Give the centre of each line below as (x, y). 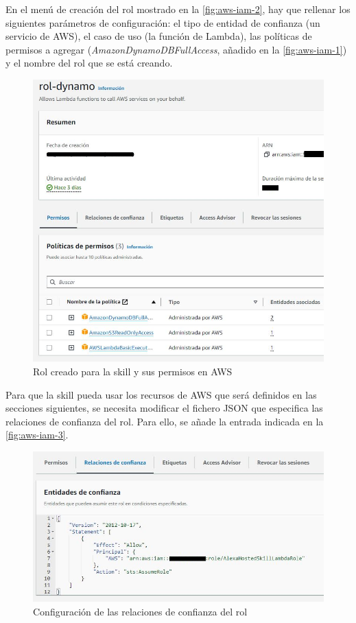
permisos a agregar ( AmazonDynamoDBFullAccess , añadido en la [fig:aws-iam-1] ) (176, 49)
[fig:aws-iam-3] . (37, 435)
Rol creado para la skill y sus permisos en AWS (133, 371)
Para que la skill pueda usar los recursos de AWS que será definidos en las (161, 394)
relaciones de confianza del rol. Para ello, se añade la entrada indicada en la (165, 421)
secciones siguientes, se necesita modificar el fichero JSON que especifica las (164, 408)
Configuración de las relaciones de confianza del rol (140, 611)
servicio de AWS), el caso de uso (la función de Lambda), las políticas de (159, 36)
